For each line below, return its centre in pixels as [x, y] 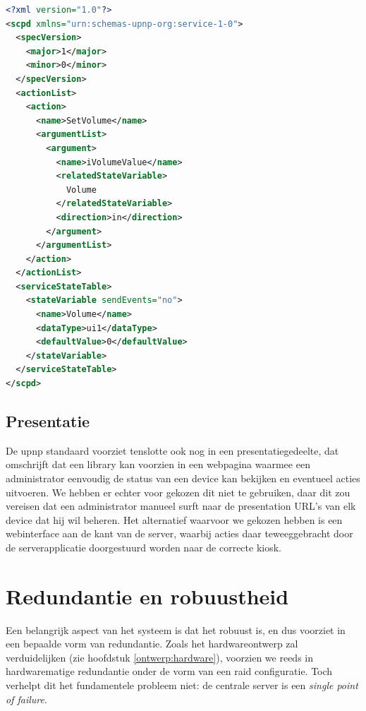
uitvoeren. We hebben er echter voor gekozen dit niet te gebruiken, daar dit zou [178, 492]
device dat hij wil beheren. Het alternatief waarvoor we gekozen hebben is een [174, 519]
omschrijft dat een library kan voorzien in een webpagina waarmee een [158, 464]
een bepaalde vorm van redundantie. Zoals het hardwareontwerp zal [152, 644]
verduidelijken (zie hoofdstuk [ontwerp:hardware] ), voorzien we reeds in [159, 657]
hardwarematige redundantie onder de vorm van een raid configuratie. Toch [169, 671]
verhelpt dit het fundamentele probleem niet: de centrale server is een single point [182, 685]
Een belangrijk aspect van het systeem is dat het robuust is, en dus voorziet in [176, 629]
